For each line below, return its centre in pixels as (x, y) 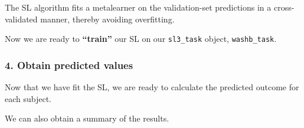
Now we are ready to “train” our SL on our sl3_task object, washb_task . (141, 39)
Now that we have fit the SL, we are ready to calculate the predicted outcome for (152, 87)
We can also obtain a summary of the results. (87, 118)
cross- (284, 7)
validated (21, 19)
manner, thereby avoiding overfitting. (107, 19)
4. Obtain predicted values (69, 65)
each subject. (28, 98)
